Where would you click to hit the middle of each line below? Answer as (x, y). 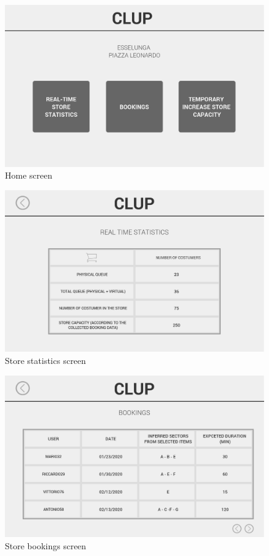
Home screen (29, 175)
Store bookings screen (46, 545)
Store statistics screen (46, 360)
